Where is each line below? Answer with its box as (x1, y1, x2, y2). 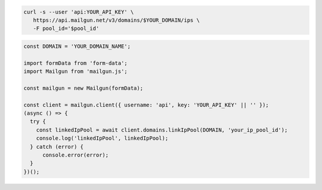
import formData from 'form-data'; (23, 60, 128, 66)
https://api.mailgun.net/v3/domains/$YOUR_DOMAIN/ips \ (33, 17, 200, 23)
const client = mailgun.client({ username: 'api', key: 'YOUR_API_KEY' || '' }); (23, 102, 270, 108)
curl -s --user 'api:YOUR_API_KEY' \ (23, 8, 134, 15)
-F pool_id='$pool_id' (33, 25, 100, 32)
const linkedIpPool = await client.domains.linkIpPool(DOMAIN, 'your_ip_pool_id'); (36, 126, 288, 133)
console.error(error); (42, 152, 109, 158)
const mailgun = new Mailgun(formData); (23, 84, 143, 91)
